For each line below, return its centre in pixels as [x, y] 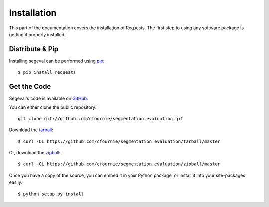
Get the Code [30, 86]
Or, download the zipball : [35, 153]
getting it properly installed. [37, 34]
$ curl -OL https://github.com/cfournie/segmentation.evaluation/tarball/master [119, 141]
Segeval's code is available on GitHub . [49, 98]
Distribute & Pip [34, 49]
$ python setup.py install [51, 194]
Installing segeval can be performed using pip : [57, 61]
